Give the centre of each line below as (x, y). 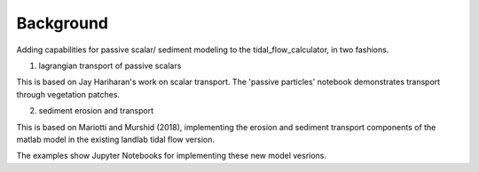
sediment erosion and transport (96, 111)
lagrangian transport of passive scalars (110, 66)
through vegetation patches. (68, 94)
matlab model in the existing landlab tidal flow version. (115, 139)
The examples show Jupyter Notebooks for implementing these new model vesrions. (172, 156)
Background (62, 23)
